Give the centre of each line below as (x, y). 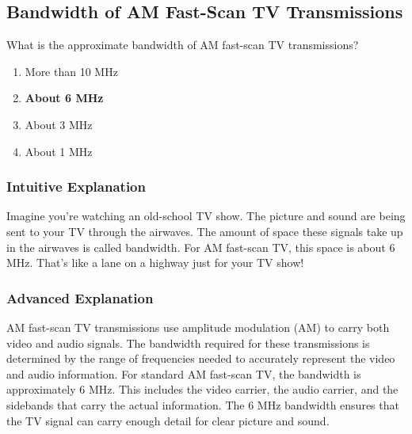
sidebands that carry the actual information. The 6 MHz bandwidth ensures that (203, 404)
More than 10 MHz (71, 71)
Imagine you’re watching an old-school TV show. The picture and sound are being (206, 216)
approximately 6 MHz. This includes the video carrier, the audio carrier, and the (202, 389)
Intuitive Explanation (76, 187)
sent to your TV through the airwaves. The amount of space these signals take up (205, 231)
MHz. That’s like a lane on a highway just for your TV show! (155, 263)
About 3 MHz (59, 124)
